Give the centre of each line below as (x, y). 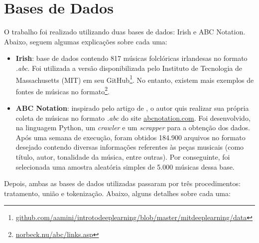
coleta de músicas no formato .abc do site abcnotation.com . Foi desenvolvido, (133, 118)
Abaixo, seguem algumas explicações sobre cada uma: (86, 41)
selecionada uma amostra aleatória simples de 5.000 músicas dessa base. (125, 166)
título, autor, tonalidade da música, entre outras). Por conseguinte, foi (123, 156)
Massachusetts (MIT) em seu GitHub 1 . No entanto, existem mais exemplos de (135, 79)
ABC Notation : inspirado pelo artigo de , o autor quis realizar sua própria (132, 108)
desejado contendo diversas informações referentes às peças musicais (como (130, 147)
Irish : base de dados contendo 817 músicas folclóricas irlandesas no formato (131, 58)
